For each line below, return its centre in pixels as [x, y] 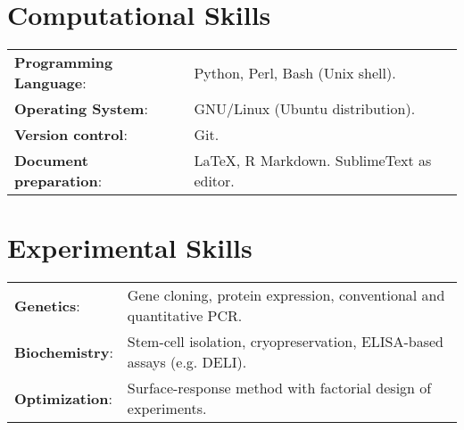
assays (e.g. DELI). [187, 362]
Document [51, 161]
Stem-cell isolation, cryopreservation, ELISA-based [286, 342]
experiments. [167, 409]
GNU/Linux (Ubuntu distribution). [305, 109]
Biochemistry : [64, 351]
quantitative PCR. [185, 316]
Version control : [71, 135]
